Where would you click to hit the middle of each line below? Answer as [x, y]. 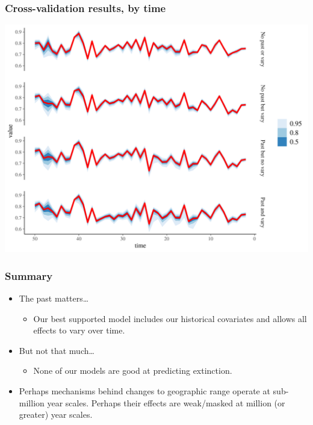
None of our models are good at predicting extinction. [133, 371]
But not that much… [57, 350]
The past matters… [54, 298]
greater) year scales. [56, 414]
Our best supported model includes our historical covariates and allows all [170, 318]
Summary [29, 275]
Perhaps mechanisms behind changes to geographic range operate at [144, 391]
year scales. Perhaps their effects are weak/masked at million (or [166, 402]
